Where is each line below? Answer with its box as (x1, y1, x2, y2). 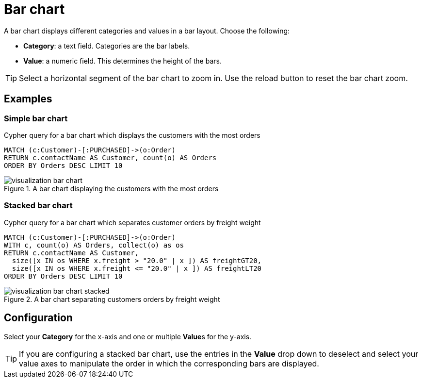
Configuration (4, 312, 73, 324)
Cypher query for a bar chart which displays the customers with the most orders (4, 131, 260, 139)
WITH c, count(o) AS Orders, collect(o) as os (4, 241, 184, 249)
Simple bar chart (4, 113, 68, 123)
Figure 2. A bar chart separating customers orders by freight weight (4, 295, 220, 303)
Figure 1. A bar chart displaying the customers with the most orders (4, 184, 219, 193)
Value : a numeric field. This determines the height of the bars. (23, 56, 222, 65)
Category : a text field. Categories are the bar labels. (23, 41, 190, 50)
